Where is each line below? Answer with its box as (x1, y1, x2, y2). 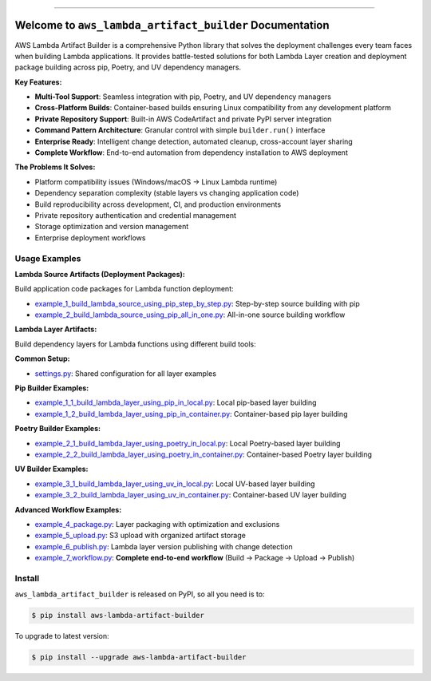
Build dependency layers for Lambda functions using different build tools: (14, 339, 257, 349)
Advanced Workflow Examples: (14, 505, 122, 514)
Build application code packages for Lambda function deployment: (14, 284, 234, 294)
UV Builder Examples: (14, 464, 89, 474)
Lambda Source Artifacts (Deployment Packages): (14, 269, 185, 279)
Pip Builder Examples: (14, 383, 89, 393)
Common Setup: (14, 354, 70, 363)
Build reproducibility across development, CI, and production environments (34, 200, 282, 209)
